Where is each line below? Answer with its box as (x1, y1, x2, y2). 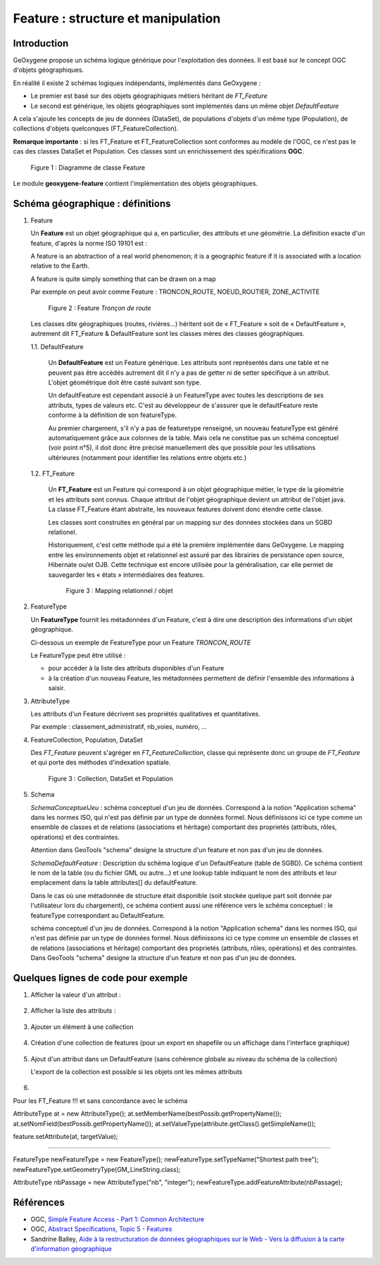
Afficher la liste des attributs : (30, 1007, 116, 1015)
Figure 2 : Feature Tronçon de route (48, 304, 151, 312)
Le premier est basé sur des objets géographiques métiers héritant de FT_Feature (30, 92, 267, 100)
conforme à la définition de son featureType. (48, 411, 177, 419)
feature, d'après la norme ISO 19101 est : (30, 239, 148, 247)
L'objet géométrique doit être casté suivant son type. (48, 378, 202, 387)
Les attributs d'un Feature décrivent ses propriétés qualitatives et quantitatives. (30, 709, 260, 718)
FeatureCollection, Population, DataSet (30, 735, 144, 744)
